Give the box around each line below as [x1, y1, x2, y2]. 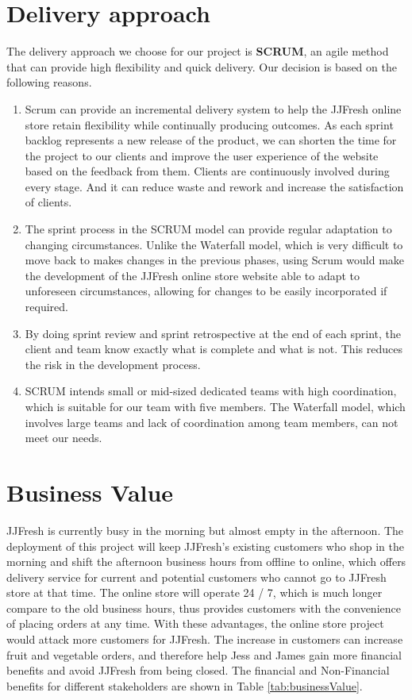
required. [25, 298, 68, 315]
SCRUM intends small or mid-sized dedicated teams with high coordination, [25, 383, 397, 399]
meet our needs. [25, 429, 102, 446]
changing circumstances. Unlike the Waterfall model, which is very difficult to [25, 236, 403, 252]
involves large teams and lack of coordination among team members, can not [25, 413, 399, 430]
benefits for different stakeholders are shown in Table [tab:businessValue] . [6, 677, 363, 694]
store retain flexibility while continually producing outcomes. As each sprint [25, 116, 394, 133]
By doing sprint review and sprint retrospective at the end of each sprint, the [25, 325, 402, 341]
